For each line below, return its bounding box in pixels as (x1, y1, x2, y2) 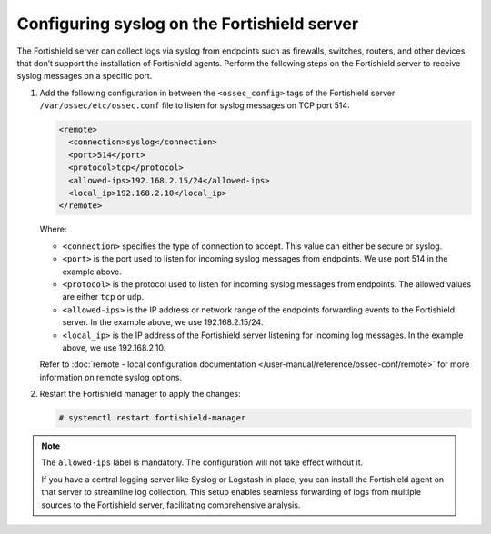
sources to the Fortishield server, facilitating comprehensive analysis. (41, 499, 301, 510)
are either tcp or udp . (62, 292, 145, 302)
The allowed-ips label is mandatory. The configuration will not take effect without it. (41, 457, 364, 468)
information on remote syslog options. (39, 371, 183, 382)
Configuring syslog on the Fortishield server (16, 14, 359, 34)
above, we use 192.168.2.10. (62, 341, 166, 353)
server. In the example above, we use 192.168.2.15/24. (62, 317, 264, 328)
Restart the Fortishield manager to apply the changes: (39, 389, 241, 400)
